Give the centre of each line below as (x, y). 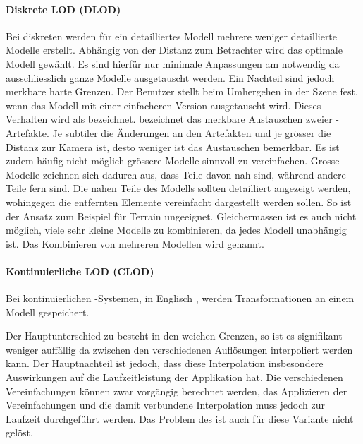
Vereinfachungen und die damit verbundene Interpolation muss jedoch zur (166, 405)
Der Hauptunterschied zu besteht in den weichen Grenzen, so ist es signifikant (174, 336)
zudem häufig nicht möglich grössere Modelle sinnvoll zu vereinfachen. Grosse (173, 161)
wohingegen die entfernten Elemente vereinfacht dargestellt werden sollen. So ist (179, 202)
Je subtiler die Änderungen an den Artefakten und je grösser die (192, 132)
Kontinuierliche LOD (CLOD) (80, 271)
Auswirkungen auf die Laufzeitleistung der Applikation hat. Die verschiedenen (174, 377)
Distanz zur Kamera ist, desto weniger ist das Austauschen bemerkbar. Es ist (173, 146)
